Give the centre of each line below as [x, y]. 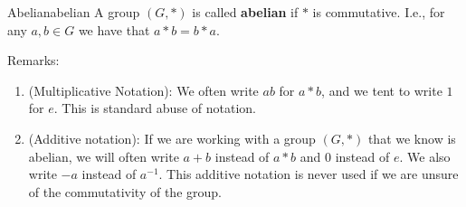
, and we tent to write [382, 90]
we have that [114, 29]
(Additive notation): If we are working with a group [172, 138]
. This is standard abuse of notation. [155, 108]
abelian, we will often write [104, 156]
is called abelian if [245, 12]
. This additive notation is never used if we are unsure [309, 174]
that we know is [412, 138]
